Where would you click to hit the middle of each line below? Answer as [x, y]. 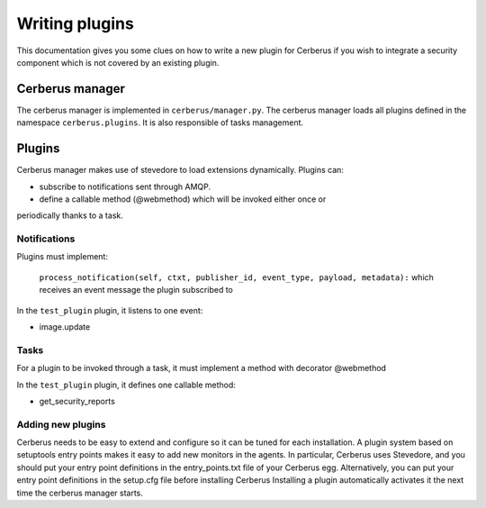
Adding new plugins [61, 424]
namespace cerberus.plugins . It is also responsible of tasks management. [160, 122]
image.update [65, 327]
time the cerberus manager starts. [80, 493]
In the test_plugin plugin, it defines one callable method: [126, 385]
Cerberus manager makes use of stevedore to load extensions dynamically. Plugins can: [180, 170]
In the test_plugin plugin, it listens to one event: [110, 310]
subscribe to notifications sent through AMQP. [125, 186]
